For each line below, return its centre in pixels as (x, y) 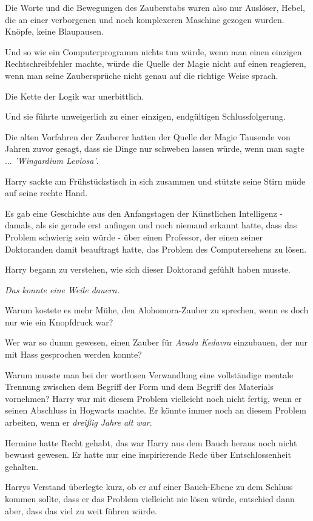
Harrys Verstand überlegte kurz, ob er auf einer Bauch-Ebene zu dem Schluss (149, 487)
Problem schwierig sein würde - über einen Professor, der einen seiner (134, 237)
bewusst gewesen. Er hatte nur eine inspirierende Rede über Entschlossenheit (148, 455)
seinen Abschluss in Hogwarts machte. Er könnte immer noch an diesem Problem (156, 410)
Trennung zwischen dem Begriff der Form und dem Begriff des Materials (139, 386)
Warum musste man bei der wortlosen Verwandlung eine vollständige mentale (149, 374)
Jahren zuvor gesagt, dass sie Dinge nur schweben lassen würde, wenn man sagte (155, 148)
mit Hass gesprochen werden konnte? (73, 354)
